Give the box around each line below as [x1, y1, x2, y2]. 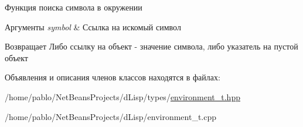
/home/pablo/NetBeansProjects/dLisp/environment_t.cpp [5, 110, 217, 122]
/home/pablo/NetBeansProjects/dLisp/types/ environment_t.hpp [5, 90, 240, 103]
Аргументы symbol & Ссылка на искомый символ [5, 20, 181, 33]
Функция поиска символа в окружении [5, 1, 142, 13]
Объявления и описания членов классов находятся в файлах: [5, 71, 220, 83]
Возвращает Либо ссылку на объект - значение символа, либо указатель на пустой [5, 40, 298, 52]
